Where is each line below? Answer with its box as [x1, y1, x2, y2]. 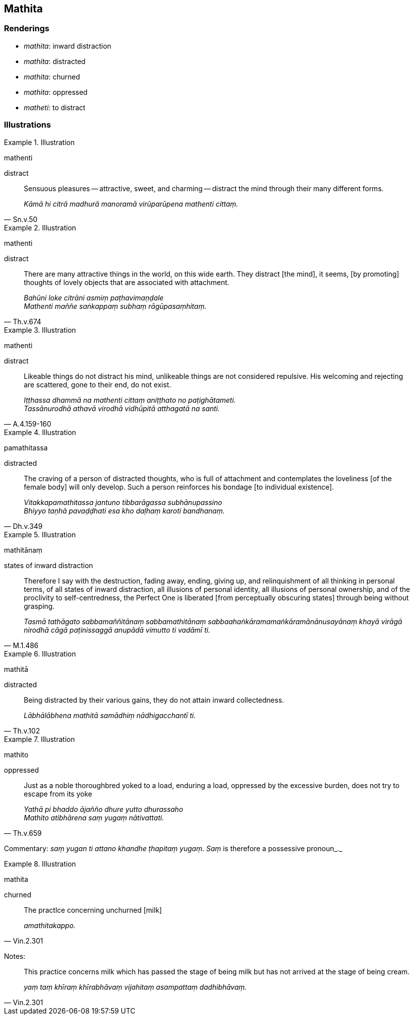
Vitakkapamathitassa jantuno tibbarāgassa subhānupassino [24, 498, 222, 507]
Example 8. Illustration [4, 859, 76, 868]
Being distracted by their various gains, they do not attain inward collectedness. [24, 695, 284, 704]
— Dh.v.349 [4, 521, 43, 530]
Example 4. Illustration [4, 428, 76, 437]
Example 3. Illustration [4, 325, 76, 334]
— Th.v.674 [4, 317, 42, 326]
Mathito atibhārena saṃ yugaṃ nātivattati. [24, 813, 164, 822]
